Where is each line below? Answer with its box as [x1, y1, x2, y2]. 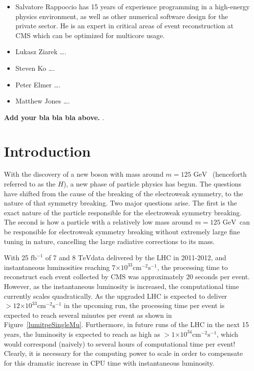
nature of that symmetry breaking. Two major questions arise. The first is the [4, 198, 237, 208]
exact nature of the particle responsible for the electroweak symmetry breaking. [4, 207, 242, 217]
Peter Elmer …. [15, 79, 61, 89]
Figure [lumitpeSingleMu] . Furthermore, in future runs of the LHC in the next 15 [4, 319, 249, 330]
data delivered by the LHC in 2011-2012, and [91, 252, 226, 263]
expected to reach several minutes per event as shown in [4, 309, 172, 320]
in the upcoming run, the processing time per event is [63, 300, 225, 310]
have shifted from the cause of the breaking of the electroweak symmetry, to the [4, 188, 243, 198]
